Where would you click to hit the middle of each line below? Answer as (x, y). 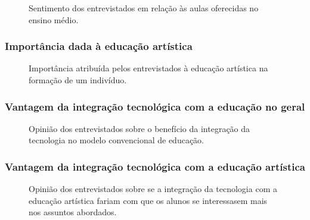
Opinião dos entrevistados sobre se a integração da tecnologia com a (153, 189)
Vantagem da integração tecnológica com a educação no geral (155, 106)
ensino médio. (54, 19)
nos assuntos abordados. (73, 212)
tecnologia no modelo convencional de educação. (116, 140)
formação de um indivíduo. (78, 80)
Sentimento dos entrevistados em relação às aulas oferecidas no (144, 8)
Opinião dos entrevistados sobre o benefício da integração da (139, 128)
